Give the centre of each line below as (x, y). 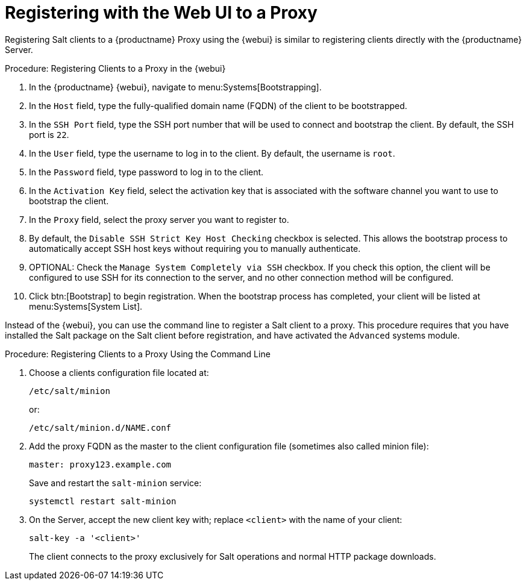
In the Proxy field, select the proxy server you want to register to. (159, 219)
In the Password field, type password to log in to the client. (146, 172)
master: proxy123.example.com (100, 464)
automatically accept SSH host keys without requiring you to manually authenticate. (195, 248)
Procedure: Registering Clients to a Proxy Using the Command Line (138, 354)
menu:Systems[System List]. (86, 306)
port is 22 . (49, 134)
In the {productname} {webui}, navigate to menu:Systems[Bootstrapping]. (175, 87)
